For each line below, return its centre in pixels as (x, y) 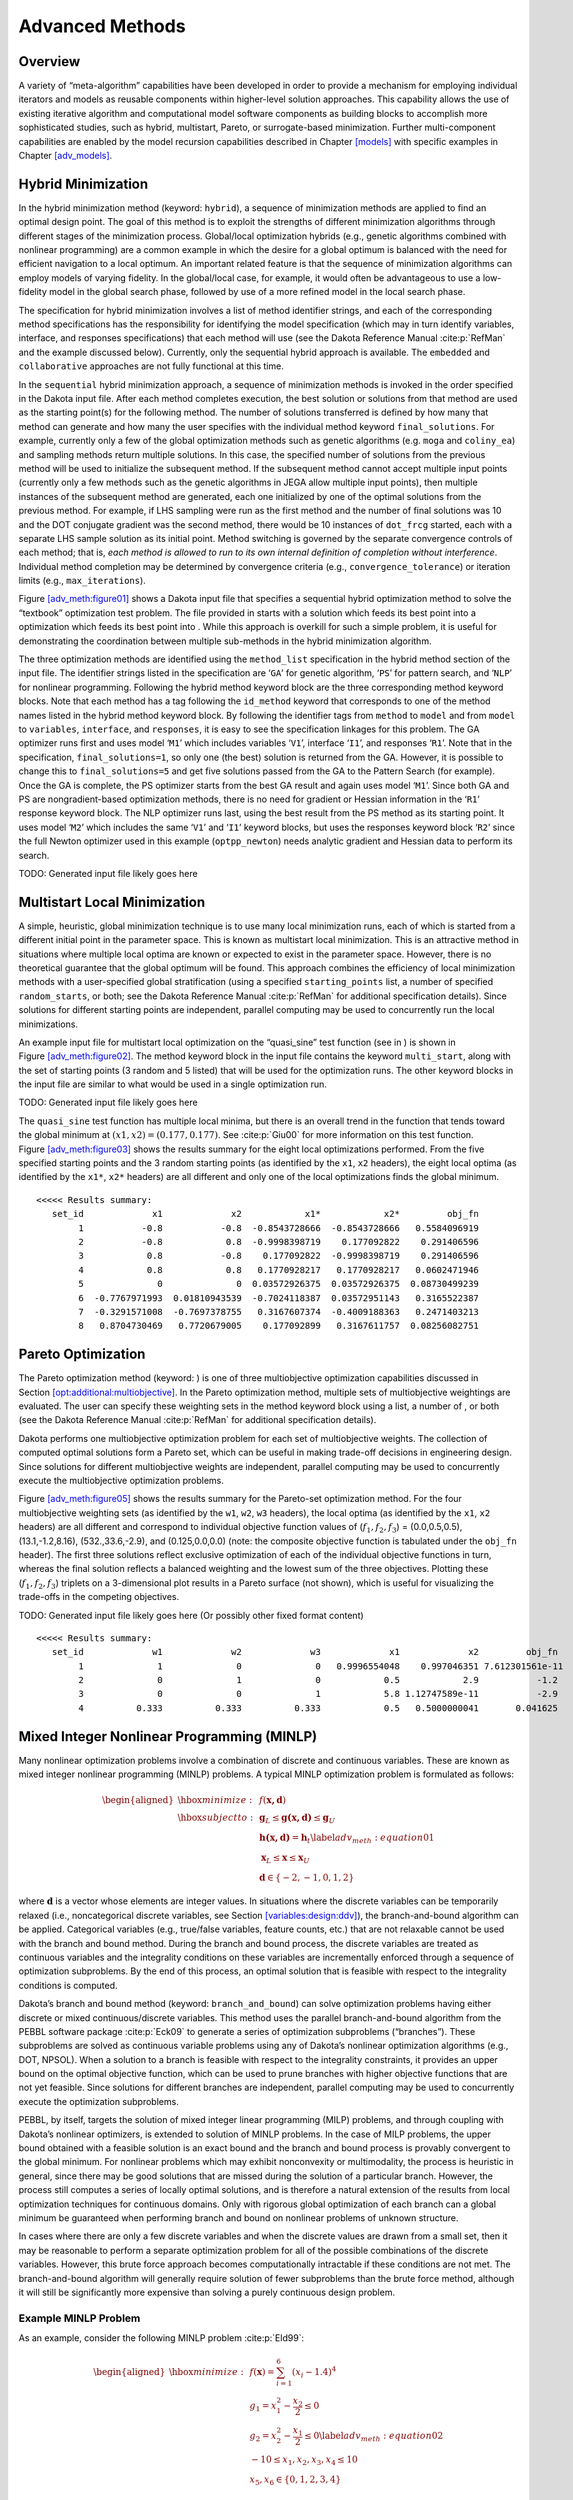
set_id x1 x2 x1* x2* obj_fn (265, 1214)
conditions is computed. (68, 1985)
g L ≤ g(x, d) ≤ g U (296, 1819)
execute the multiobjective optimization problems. (121, 1480)
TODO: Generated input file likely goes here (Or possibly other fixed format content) (191, 1615)
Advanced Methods (102, 26)
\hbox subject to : (215, 1818)
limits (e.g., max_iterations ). (82, 581)
